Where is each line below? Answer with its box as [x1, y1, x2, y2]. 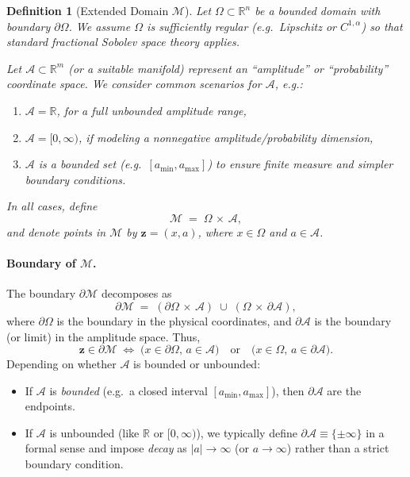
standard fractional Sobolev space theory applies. [6, 33, 239, 50]
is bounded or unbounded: [133, 356, 261, 372]
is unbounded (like [49, 424, 140, 440]
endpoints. [25, 398, 75, 414]
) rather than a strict [286, 440, 389, 456]
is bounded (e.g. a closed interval [49, 382, 208, 398]
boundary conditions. [25, 171, 126, 187]
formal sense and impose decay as [25, 440, 187, 456]
